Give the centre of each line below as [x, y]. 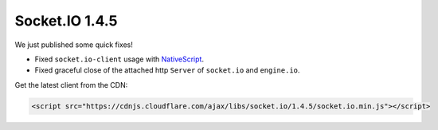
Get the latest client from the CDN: [71, 85]
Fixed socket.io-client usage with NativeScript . [119, 59]
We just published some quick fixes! [74, 45]
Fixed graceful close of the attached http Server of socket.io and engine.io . [167, 70]
